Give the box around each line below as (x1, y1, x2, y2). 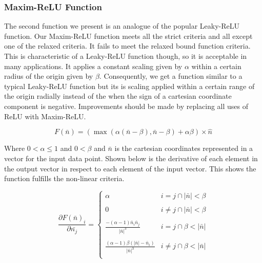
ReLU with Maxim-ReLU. (4, 111, 86, 121)
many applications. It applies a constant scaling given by (4, 60, 183, 71)
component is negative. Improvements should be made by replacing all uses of (4, 100, 249, 111)
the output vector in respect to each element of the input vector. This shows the (4, 163, 256, 173)
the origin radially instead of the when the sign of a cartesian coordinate (4, 91, 232, 101)
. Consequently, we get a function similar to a (99, 71, 243, 81)
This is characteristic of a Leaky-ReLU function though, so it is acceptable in (4, 51, 247, 61)
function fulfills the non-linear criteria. (4, 173, 125, 184)
